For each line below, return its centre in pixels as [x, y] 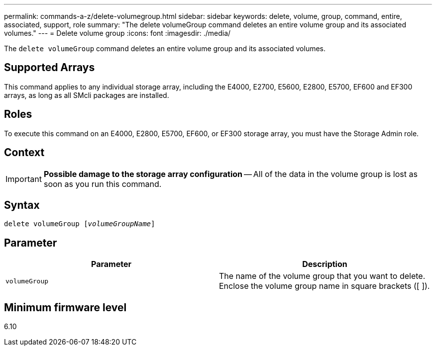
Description [325, 264]
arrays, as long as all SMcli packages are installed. [87, 95]
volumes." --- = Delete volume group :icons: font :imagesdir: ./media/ [117, 33]
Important [24, 179]
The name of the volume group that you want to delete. [322, 276]
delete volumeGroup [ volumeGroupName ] [80, 224]
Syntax [22, 205]
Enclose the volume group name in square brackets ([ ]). [325, 286]
